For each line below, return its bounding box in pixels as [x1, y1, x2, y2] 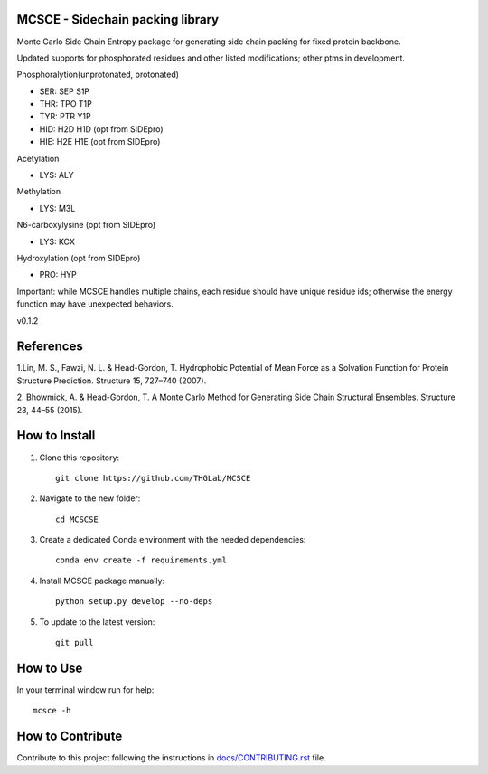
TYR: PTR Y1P [39, 111, 91, 122]
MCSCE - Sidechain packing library [16, 12, 220, 27]
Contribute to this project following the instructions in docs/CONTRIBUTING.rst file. [16, 752, 326, 763]
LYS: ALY [39, 170, 74, 181]
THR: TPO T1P [39, 99, 92, 109]
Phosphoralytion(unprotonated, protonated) [16, 69, 180, 80]
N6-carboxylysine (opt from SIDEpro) [16, 220, 156, 231]
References [16, 339, 83, 354]
